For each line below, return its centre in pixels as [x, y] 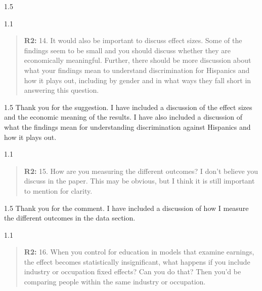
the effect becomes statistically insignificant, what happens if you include [137, 261]
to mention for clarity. [58, 190]
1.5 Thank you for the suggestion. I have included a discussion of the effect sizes [128, 107]
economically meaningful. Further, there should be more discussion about [138, 60]
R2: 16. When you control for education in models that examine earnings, [139, 252]
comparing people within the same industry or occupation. [115, 282]
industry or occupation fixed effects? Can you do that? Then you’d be [133, 271]
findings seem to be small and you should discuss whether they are [127, 50]
